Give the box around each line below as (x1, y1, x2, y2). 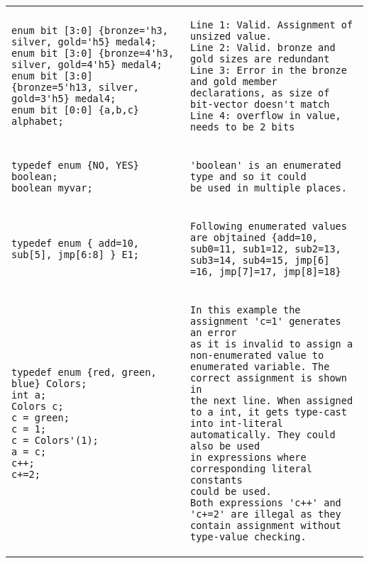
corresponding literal (190, 463, 312, 474)
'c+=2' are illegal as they (190, 508, 341, 520)
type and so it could (190, 171, 307, 182)
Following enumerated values (190, 221, 347, 232)
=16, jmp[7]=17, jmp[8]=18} (190, 266, 341, 277)
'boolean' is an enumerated (190, 160, 341, 171)
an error (190, 327, 237, 338)
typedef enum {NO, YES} (11, 160, 140, 171)
